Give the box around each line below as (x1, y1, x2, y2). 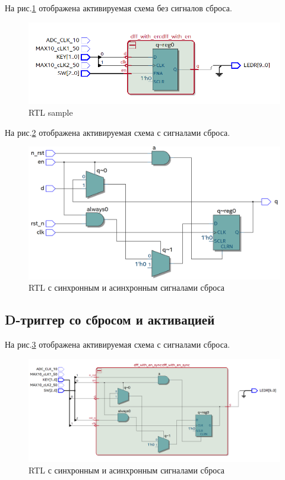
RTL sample (28, 106, 73, 119)
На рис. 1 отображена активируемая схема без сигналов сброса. (5, 2, 232, 14)
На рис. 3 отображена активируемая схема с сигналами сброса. (5, 338, 230, 351)
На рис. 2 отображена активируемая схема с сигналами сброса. (5, 126, 230, 138)
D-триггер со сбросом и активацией (5, 310, 215, 329)
